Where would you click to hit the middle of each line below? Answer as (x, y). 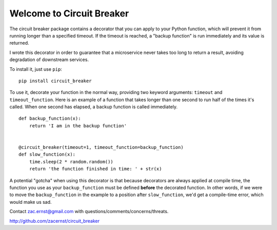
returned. (19, 43)
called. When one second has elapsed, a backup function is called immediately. (94, 107)
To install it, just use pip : (36, 69)
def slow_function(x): (47, 155)
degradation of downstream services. (49, 60)
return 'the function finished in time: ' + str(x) (95, 169)
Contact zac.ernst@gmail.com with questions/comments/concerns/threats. (89, 212)
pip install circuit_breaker (55, 81)
